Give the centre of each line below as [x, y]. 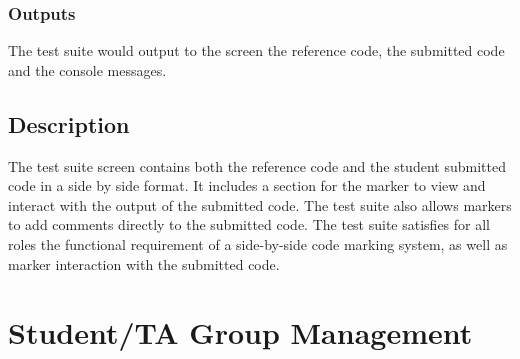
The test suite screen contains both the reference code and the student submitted [257, 165]
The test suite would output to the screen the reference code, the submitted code [256, 50]
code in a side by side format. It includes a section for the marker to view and [247, 185]
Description [69, 123]
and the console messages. [87, 69]
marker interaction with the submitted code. [144, 263]
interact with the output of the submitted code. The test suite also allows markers [260, 204]
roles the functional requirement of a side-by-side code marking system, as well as [258, 243]
